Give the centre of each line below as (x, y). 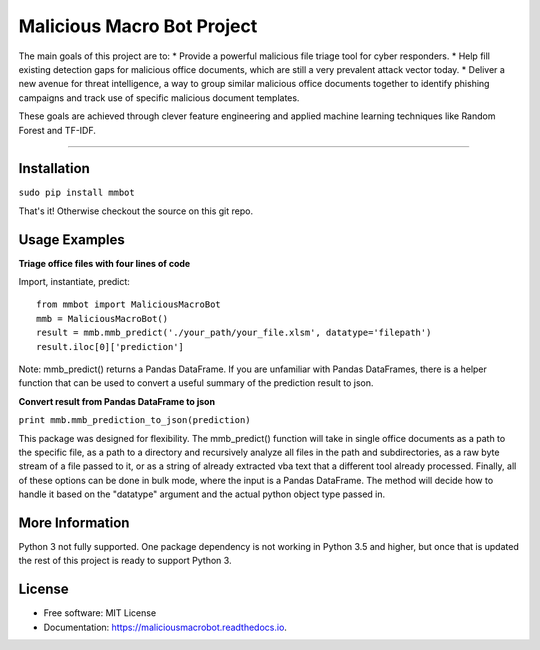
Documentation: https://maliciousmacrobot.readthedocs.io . (165, 627)
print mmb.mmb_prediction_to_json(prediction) (134, 420)
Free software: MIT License (100, 613)
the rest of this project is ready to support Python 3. (125, 561)
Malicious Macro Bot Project (138, 26)
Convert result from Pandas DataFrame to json (116, 401)
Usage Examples (71, 239)
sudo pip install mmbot (76, 193)
